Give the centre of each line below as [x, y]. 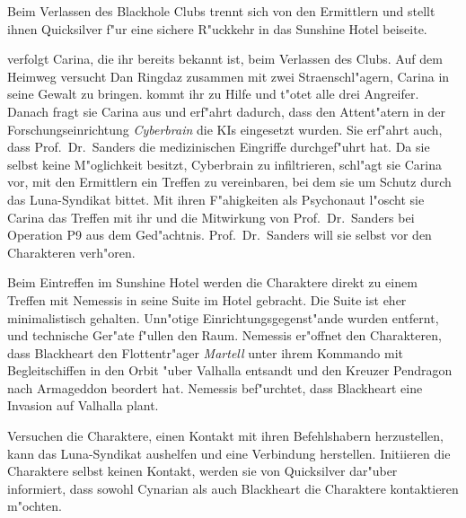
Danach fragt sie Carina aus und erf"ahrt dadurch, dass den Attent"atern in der [227, 111]
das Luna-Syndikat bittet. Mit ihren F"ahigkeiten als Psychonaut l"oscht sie [216, 199]
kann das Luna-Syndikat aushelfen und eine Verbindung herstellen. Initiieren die [229, 453]
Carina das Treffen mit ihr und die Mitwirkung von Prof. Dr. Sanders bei [211, 217]
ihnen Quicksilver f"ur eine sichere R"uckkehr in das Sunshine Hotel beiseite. [217, 28]
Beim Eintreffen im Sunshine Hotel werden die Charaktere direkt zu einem [212, 282]
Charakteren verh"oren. [71, 252]
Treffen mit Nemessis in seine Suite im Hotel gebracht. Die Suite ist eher [207, 299]
